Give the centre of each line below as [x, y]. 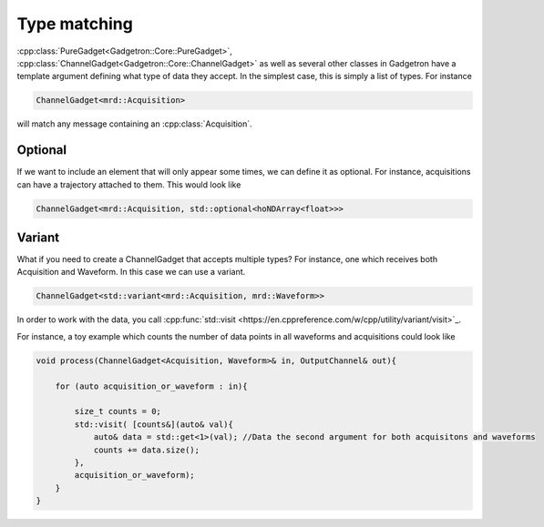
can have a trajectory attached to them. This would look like [129, 184]
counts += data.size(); [147, 450]
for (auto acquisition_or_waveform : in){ [151, 386]
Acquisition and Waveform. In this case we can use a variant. [131, 272]
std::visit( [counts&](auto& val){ [154, 424]
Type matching [75, 24]
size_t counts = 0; [118, 411]
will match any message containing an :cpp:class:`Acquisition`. [134, 124]
